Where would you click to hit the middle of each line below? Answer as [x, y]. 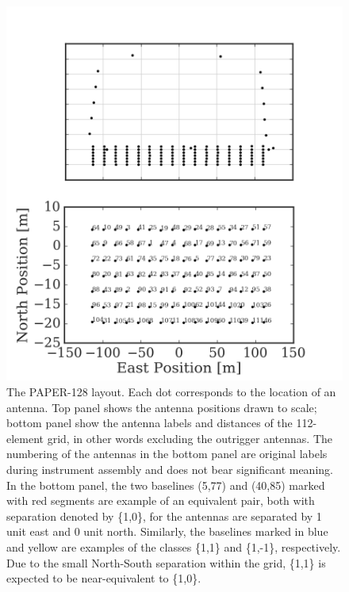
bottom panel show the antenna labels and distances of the [150, 423]
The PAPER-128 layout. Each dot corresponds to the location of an [171, 391]
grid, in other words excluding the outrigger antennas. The [190, 438]
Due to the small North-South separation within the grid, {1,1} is [166, 562]
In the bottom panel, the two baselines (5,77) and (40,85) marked [166, 485]
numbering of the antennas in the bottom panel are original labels [167, 454]
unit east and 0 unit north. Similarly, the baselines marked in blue [167, 531]
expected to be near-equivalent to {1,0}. [104, 578]
